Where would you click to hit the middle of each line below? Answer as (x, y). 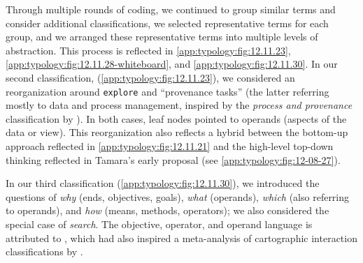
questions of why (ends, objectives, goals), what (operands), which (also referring (178, 196)
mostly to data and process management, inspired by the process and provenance (179, 105)
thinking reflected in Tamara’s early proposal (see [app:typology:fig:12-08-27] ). (173, 159)
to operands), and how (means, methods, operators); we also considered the (168, 210)
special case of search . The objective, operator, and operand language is (159, 224)
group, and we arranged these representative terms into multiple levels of (162, 37)
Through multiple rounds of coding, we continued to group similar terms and (171, 9)
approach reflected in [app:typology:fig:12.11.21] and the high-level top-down (170, 146)
